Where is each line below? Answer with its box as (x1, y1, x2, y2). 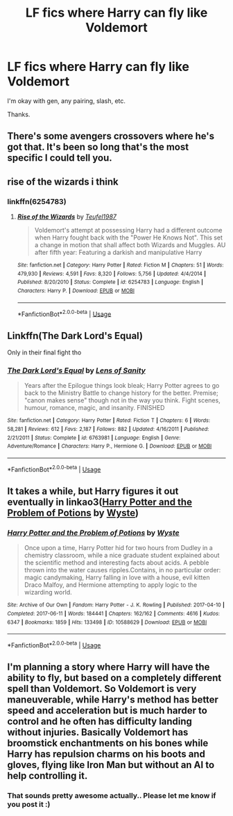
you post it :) (7, 799, 51, 809)
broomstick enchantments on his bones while (7, 737, 209, 749)
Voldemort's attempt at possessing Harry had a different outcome (34, 226, 223, 235)
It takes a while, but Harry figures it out (7, 485, 179, 497)
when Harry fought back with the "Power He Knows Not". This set (34, 233, 223, 242)
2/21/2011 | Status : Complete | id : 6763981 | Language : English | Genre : (7, 434, 181, 441)
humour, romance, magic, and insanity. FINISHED (24, 404, 165, 412)
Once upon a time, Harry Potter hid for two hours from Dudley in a (24, 544, 213, 552)
